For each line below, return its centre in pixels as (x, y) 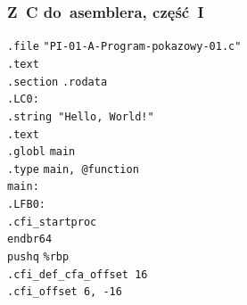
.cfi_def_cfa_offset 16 (78, 274)
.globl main (41, 152)
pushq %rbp (38, 257)
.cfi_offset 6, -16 (65, 292)
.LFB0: (26, 205)
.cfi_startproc (52, 222)
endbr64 (30, 239)
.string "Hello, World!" (81, 116)
